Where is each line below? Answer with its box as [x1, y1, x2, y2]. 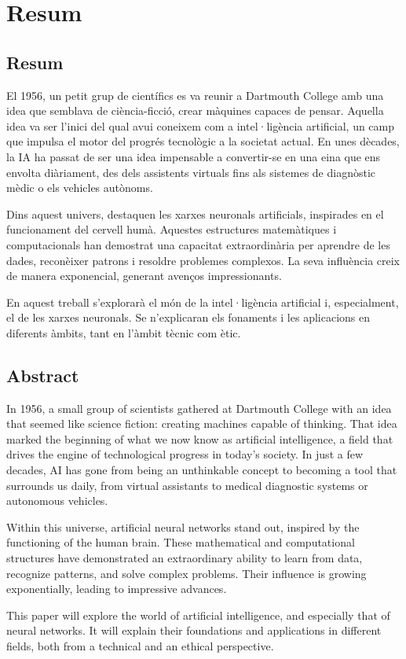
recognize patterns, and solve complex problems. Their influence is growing [6, 565, 367, 581]
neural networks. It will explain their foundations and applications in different [6, 622, 382, 639]
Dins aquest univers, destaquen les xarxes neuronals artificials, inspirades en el [6, 205, 384, 222]
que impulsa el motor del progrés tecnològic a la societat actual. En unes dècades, [6, 133, 400, 149]
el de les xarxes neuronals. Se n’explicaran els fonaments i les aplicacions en [6, 309, 371, 326]
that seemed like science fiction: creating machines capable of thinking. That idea [6, 415, 397, 432]
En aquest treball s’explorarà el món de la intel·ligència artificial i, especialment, [6, 293, 399, 310]
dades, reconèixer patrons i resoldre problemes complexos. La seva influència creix [6, 252, 401, 268]
